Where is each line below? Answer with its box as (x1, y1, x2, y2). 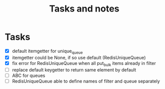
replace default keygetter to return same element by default (12, 66, 137, 73)
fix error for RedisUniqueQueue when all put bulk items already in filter (12, 60, 156, 67)
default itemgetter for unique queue (12, 48, 83, 55)
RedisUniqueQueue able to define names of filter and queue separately (12, 78, 160, 84)
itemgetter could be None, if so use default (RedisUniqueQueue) (12, 54, 146, 60)
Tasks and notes (49, 3, 120, 15)
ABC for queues (12, 72, 45, 78)
